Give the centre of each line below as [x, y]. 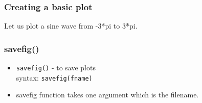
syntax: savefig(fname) [54, 77]
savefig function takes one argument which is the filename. [107, 95]
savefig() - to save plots [56, 68]
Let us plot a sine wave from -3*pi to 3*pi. [71, 26]
